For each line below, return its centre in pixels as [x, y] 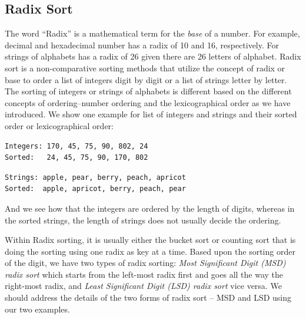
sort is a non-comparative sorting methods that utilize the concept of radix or [145, 68]
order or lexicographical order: [59, 125]
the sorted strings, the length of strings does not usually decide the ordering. [143, 220]
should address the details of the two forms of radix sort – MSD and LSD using [148, 297]
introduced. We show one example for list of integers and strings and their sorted [151, 114]
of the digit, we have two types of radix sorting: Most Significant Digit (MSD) [145, 263]
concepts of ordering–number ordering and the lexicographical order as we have [148, 102]
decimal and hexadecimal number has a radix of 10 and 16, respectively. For [142, 45]
